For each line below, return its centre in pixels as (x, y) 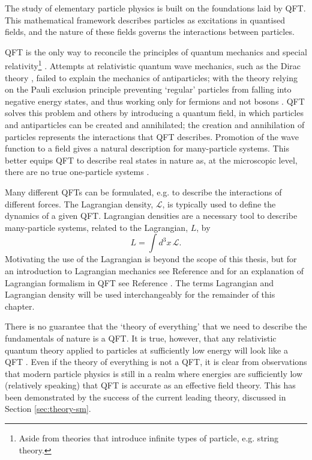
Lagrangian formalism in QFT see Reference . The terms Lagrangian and (139, 282)
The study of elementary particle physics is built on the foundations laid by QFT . (155, 8)
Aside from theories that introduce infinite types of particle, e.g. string (148, 438)
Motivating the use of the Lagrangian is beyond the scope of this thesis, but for (151, 259)
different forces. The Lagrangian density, (79, 204)
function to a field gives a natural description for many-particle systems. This (147, 148)
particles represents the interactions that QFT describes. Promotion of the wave (152, 136)
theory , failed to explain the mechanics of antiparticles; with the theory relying (151, 77)
